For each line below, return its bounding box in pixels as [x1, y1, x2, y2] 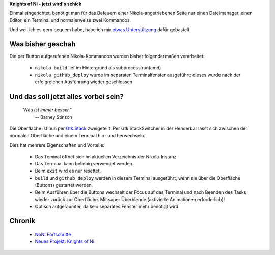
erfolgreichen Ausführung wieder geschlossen [35, 79, 132, 85]
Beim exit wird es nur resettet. [35, 168, 101, 174]
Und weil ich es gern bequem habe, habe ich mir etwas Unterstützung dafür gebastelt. [9, 26, 191, 33]
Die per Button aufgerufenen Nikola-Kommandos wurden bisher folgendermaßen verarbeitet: [9, 53, 205, 60]
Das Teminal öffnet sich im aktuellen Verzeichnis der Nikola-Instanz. [35, 153, 178, 160]
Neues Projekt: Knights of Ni [35, 238, 94, 244]
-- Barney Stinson [35, 114, 72, 120]
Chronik [9, 217, 36, 225]
